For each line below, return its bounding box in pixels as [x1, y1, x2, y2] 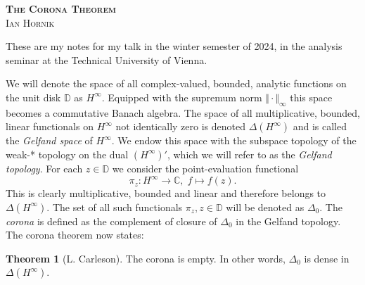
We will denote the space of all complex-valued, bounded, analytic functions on [6, 76, 347, 91]
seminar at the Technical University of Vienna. [6, 52, 207, 67]
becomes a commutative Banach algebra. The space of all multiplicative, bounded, [6, 105, 360, 120]
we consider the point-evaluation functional [112, 160, 299, 175]
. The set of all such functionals [46, 199, 183, 214]
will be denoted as [226, 199, 305, 214]
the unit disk [6, 89, 61, 104]
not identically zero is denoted [115, 119, 245, 134]
